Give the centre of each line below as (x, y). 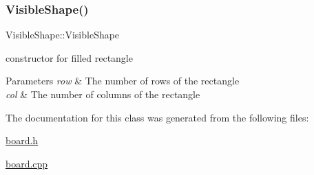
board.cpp (27, 163)
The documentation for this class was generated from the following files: (157, 117)
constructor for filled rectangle (69, 57)
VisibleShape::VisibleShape (63, 35)
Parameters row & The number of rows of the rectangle (123, 81)
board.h (22, 140)
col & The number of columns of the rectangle (103, 94)
